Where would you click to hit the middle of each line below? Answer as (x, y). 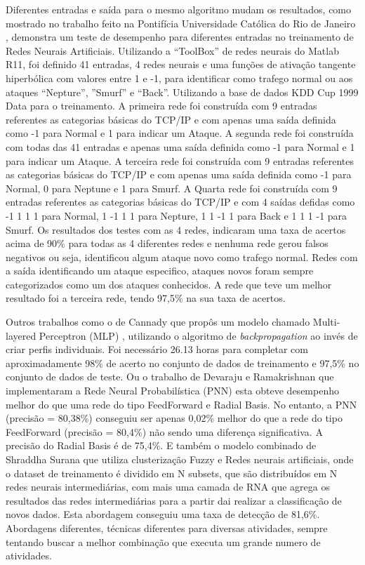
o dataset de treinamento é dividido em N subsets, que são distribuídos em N (172, 473)
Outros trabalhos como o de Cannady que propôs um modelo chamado (158, 322)
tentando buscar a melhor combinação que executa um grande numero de (163, 541)
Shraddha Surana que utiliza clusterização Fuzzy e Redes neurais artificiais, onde (180, 459)
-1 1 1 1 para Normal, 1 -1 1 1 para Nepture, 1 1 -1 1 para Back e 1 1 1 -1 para (177, 215)
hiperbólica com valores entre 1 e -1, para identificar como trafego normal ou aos (179, 78)
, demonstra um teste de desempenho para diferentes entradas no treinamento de (180, 37)
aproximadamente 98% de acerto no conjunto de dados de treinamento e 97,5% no (182, 363)
